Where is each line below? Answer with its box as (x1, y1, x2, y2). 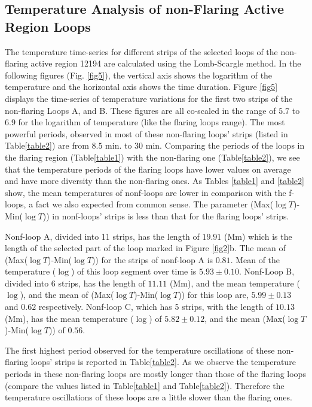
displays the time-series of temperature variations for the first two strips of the (5, 92, 293, 104)
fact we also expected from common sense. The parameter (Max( (35, 198, 274, 210)
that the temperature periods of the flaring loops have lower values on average (5, 162, 291, 175)
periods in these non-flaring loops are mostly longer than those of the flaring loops (5, 367, 306, 380)
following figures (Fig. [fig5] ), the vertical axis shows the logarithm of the (5, 68, 273, 81)
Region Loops (5, 17, 91, 35)
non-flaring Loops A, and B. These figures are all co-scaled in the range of (5, 104, 276, 116)
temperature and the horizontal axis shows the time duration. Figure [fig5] (5, 80, 278, 93)
